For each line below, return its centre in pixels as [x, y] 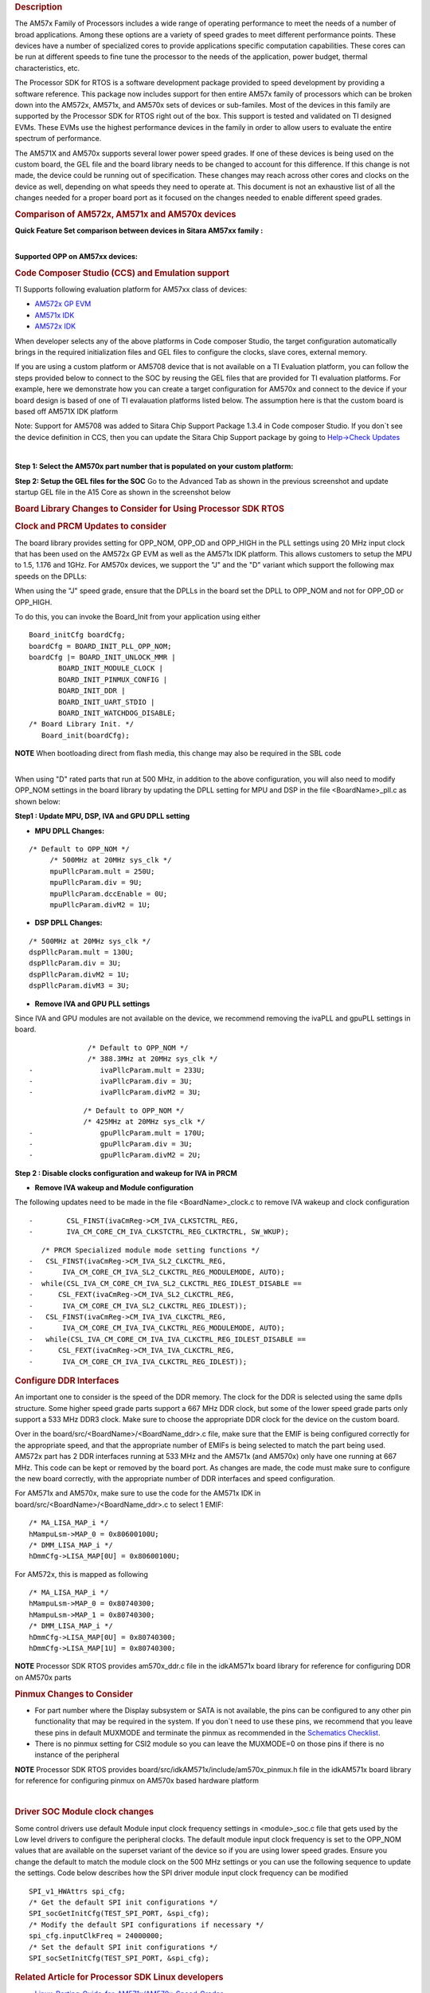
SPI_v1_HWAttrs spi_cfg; [77, 1891]
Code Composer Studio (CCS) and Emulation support [122, 273]
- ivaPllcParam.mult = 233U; [117, 1070]
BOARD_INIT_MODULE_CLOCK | [111, 668]
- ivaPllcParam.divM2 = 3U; [115, 1093]
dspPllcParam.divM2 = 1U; [80, 974]
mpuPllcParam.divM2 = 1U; [100, 904]
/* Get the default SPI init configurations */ [123, 1902]
